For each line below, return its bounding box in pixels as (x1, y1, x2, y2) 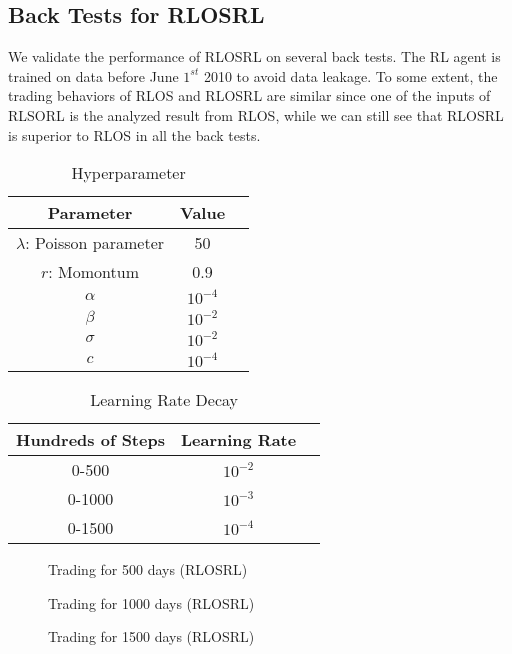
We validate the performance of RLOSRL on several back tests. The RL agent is (8, 46, 501, 67)
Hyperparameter (71, 161, 186, 185)
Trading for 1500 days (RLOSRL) (48, 626, 255, 647)
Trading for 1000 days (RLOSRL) (48, 592, 255, 613)
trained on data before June (8, 65, 179, 86)
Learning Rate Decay (90, 388, 238, 412)
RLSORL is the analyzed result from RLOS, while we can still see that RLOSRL (8, 104, 504, 125)
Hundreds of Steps (16, 428, 165, 452)
